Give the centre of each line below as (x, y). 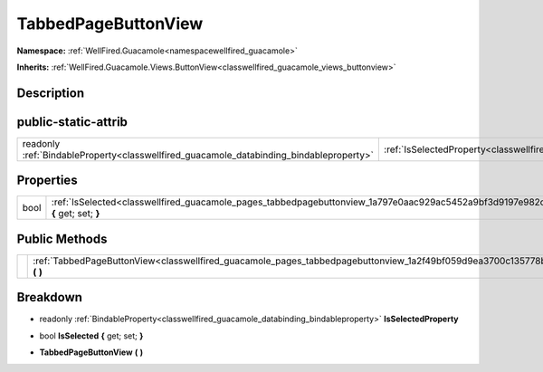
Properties (47, 181)
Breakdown (50, 297)
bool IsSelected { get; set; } (91, 336)
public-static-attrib (72, 122)
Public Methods (62, 238)
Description (51, 93)
